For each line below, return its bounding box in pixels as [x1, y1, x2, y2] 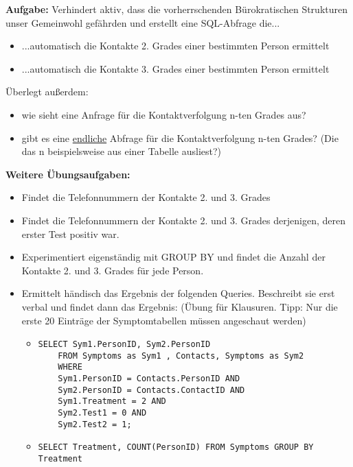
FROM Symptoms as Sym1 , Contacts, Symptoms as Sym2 [58, 350, 304, 361]
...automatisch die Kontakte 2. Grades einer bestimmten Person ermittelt [21, 38, 330, 53]
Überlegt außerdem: [5, 84, 89, 99]
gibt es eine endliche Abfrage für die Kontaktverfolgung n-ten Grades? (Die [21, 130, 339, 145]
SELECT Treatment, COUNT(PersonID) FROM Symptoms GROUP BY [38, 442, 314, 453]
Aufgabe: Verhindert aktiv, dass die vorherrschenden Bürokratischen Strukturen [5, 2, 348, 16]
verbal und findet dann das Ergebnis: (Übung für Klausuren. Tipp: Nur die [21, 299, 338, 313]
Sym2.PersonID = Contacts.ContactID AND [58, 385, 245, 395]
